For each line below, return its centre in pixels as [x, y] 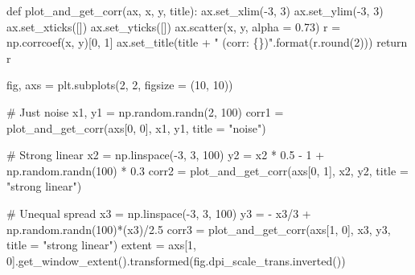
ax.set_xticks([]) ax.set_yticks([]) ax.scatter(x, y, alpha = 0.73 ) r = [174, 26]
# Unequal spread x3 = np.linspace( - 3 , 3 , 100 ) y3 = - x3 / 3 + [159, 213]
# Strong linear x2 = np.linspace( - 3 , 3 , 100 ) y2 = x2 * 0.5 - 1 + [166, 155]
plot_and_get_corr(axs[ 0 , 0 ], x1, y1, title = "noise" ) [136, 127]
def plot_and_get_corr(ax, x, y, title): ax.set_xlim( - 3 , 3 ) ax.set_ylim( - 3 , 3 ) [195, 10]
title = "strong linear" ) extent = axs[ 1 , [101, 245]
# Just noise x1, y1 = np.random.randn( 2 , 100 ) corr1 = [145, 111]
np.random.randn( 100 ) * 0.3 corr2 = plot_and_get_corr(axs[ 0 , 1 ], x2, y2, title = [207, 170]
